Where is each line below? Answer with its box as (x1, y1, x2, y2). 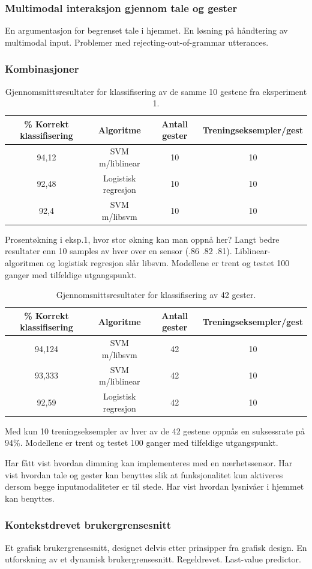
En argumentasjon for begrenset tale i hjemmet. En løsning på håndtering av (5, 24, 288, 37)
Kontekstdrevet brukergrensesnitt (5, 517, 172, 532)
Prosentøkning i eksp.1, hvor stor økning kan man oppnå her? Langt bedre (5, 233, 280, 245)
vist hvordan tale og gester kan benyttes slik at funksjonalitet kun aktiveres (5, 468, 283, 481)
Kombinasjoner (5, 61, 79, 76)
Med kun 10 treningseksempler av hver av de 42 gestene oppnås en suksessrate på (5, 424, 305, 437)
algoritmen (5, 257, 44, 269)
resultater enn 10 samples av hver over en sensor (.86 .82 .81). (5, 245, 232, 257)
